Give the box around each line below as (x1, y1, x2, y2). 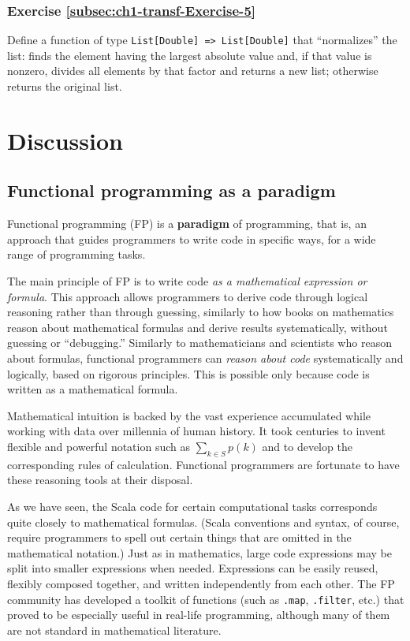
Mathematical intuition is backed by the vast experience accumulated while (7, 407, 371, 423)
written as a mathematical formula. (7, 381, 178, 397)
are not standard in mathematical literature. (7, 621, 222, 638)
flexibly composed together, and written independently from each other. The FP (7, 575, 395, 591)
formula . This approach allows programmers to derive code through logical (7, 288, 368, 304)
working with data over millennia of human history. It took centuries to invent (7, 423, 386, 439)
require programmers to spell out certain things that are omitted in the (7, 529, 352, 546)
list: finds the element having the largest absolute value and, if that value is (7, 47, 372, 63)
